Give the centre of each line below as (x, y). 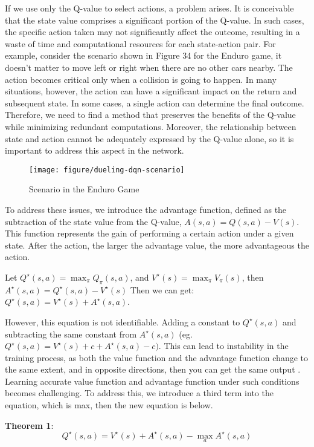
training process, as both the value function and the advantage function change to (157, 357)
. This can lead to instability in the (223, 346)
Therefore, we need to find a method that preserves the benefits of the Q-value (150, 115)
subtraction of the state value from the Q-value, (93, 221)
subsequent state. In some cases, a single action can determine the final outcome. (155, 103)
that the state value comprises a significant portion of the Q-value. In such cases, (155, 20)
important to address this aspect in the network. (95, 150)
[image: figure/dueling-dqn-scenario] (107, 170)
